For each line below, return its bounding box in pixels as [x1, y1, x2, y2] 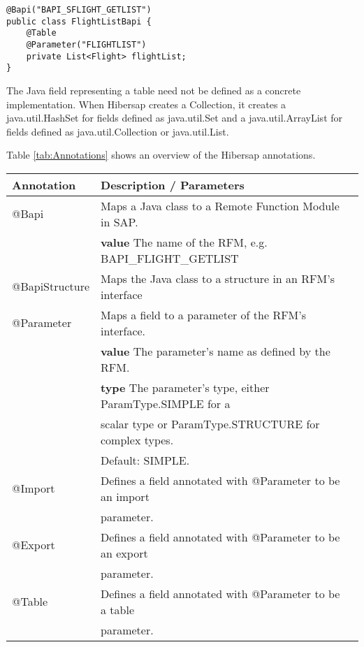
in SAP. [101, 213, 138, 230]
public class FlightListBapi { [6, 16, 152, 27]
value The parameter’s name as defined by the [101, 342, 330, 359]
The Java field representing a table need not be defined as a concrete [6, 82, 301, 97]
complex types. [101, 431, 174, 448]
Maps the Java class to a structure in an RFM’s [101, 270, 335, 286]
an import [101, 488, 150, 504]
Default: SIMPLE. [101, 451, 190, 468]
